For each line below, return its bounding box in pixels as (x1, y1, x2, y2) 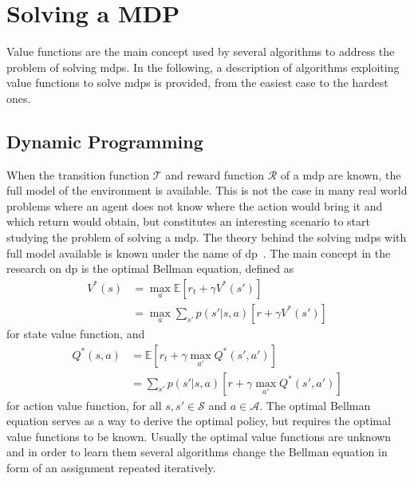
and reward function (165, 166, 265, 183)
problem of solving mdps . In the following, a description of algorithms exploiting (6, 58, 400, 75)
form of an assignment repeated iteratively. (6, 459, 216, 475)
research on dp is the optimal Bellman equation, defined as (6, 260, 294, 277)
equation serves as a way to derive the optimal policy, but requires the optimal (6, 412, 391, 429)
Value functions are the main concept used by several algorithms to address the (6, 43, 395, 60)
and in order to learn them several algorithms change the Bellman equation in (6, 444, 388, 460)
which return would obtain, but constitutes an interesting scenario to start (6, 213, 370, 230)
